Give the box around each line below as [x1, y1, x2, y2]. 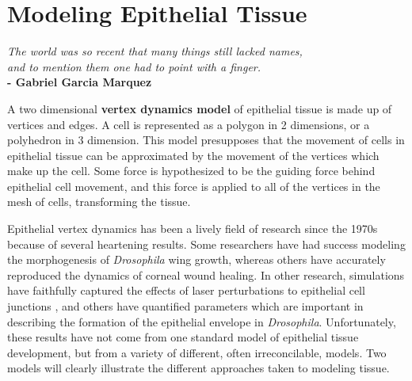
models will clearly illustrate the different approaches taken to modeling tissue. [7, 360, 390, 376]
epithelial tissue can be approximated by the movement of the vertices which [7, 147, 380, 163]
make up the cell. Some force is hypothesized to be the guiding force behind [7, 162, 376, 179]
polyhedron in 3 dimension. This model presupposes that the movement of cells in [7, 131, 405, 148]
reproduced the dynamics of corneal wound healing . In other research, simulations [7, 266, 405, 283]
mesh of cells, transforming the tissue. [7, 193, 191, 210]
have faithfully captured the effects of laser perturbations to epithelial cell [7, 282, 365, 299]
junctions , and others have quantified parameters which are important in [7, 298, 364, 314]
